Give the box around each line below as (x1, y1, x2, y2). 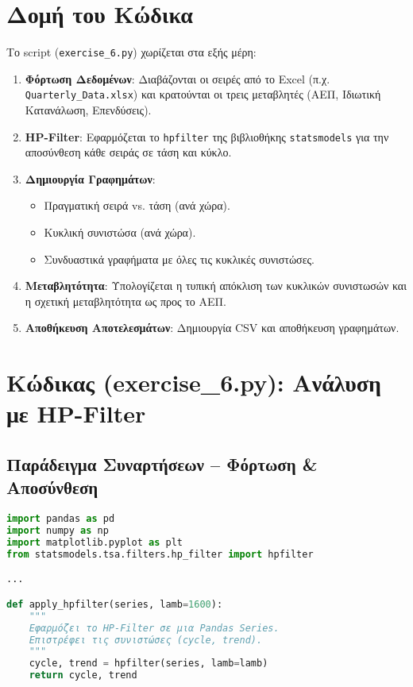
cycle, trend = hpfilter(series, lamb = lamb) (29, 658, 268, 670)
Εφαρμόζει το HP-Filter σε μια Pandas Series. (29, 622, 280, 634)
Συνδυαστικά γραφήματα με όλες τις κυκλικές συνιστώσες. (44, 250, 315, 267)
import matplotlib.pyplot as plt (6, 536, 183, 548)
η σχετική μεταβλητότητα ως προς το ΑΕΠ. (25, 292, 226, 309)
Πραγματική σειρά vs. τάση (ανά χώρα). (44, 197, 230, 214)
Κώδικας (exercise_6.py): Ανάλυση (6, 366, 381, 399)
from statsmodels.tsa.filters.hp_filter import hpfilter (6, 548, 314, 560)
